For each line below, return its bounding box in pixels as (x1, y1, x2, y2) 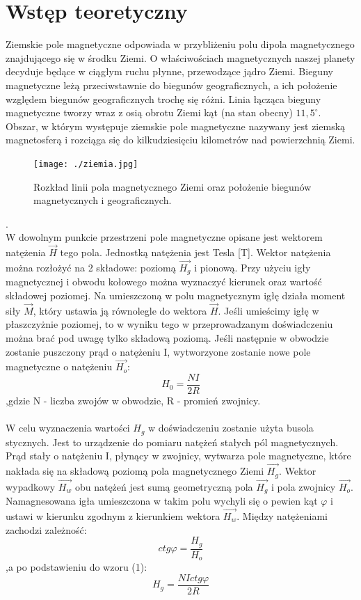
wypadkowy (6, 479, 56, 494)
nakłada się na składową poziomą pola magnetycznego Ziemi (6, 464, 264, 478)
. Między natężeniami (236, 509, 328, 523)
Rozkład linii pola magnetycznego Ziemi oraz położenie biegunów (33, 179, 312, 194)
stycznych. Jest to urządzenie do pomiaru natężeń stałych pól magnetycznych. (6, 434, 339, 449)
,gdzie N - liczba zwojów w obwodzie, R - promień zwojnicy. (6, 393, 261, 408)
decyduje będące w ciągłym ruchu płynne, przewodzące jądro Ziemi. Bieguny (6, 64, 333, 79)
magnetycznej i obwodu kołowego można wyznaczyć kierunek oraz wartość (6, 274, 322, 289)
